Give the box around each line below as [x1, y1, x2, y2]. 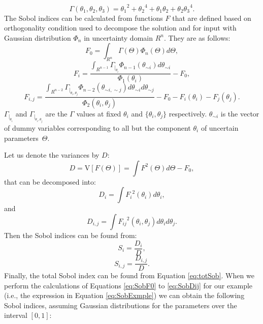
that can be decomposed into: [4, 176, 96, 187]
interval [4, 310, 27, 320]
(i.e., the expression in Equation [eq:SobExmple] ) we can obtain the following [4, 290, 245, 301]
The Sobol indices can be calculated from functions [4, 12, 163, 23]
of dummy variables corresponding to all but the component [4, 122, 191, 133]
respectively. [169, 108, 207, 119]
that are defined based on [172, 12, 251, 23]
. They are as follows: [163, 32, 231, 43]
